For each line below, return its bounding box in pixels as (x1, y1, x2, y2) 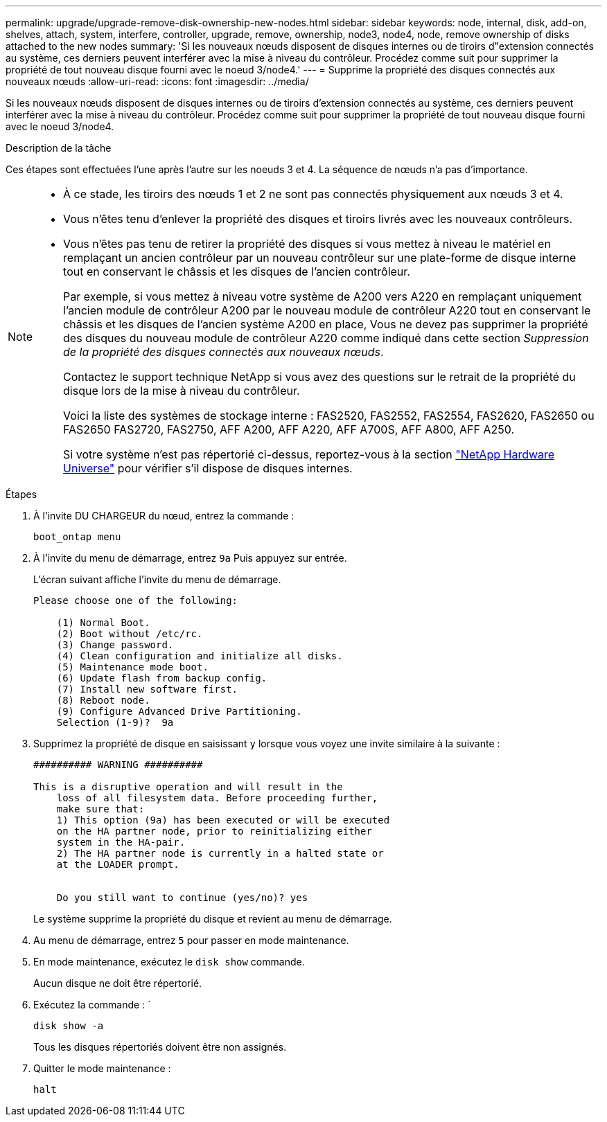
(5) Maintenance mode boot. (56, 661, 209, 673)
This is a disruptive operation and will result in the (33, 781, 343, 792)
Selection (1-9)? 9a (56, 717, 174, 728)
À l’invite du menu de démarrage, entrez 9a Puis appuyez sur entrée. (33, 552, 347, 564)
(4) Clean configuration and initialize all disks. (56, 650, 343, 661)
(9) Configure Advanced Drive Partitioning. (56, 706, 302, 717)
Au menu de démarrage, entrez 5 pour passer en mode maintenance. (33, 934, 349, 946)
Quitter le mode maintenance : (33, 1062, 171, 1074)
